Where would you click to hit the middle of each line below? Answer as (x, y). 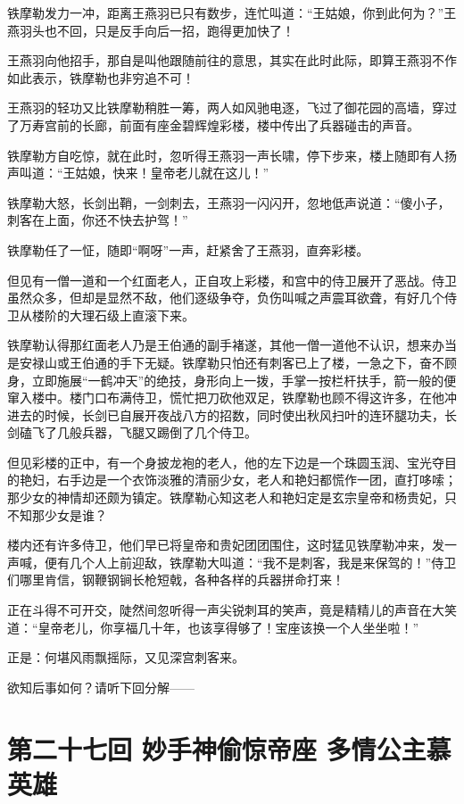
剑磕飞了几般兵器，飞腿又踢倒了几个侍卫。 (132, 432)
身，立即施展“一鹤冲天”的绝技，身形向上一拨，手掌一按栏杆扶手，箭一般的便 (232, 380)
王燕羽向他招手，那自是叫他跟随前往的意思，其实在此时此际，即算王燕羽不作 (232, 60)
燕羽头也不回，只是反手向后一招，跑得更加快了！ (151, 30)
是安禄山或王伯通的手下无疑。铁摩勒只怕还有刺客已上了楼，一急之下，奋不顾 (232, 362)
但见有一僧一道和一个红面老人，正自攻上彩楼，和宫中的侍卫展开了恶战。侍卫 (232, 280)
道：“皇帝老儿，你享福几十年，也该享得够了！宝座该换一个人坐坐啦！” (213, 627)
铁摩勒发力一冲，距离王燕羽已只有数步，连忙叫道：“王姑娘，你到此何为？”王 (232, 12)
